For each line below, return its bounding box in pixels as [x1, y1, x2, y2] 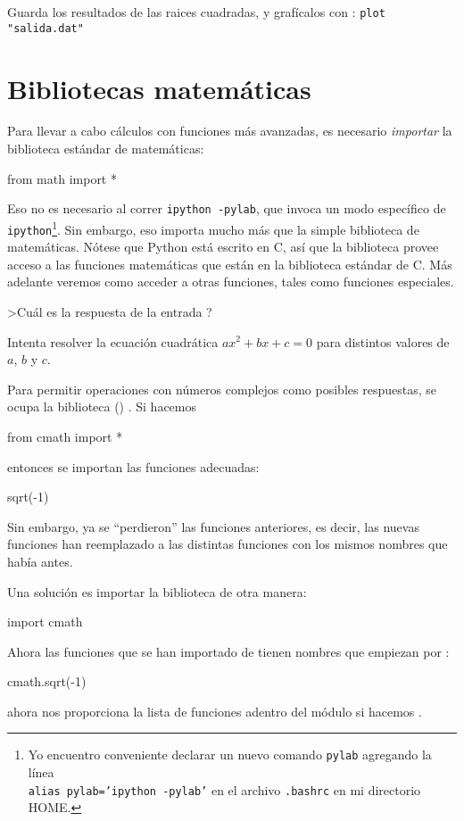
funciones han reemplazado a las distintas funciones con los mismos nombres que [7, 535, 448, 553]
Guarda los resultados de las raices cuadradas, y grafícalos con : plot [7, 3, 385, 21]
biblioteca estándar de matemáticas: [7, 139, 204, 158]
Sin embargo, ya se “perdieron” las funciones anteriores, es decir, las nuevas [7, 517, 419, 535]
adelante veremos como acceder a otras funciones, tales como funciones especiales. [7, 272, 454, 291]
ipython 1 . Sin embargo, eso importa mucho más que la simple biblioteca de [7, 217, 419, 238]
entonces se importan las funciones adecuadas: [7, 457, 260, 476]
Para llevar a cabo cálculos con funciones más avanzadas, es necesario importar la [7, 121, 452, 140]
